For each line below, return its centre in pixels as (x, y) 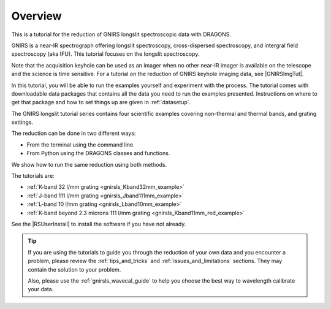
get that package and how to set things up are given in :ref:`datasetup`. (101, 102)
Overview (36, 16)
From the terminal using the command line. (81, 145)
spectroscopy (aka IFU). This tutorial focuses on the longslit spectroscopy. (105, 54)
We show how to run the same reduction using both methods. (89, 164)
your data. (41, 289)
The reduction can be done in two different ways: (74, 133)
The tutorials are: (33, 176)
